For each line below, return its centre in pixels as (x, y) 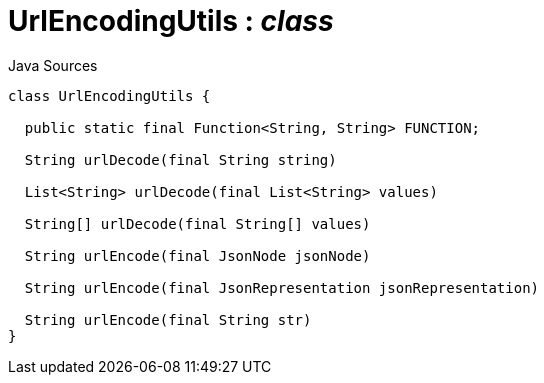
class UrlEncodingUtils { (109, 95)
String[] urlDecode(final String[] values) (197, 223)
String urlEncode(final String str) (168, 319)
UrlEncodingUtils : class (171, 21)
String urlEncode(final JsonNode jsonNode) (197, 255)
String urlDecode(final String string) (180, 159)
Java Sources (53, 65)
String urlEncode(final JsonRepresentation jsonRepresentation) (282, 287)
